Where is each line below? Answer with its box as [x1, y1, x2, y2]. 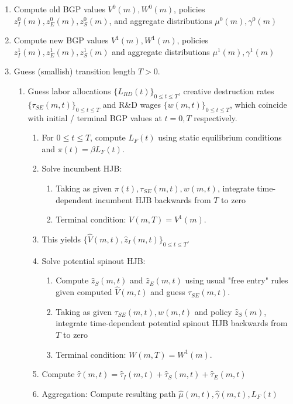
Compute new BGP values [13, 34, 109, 46]
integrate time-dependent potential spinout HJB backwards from [56, 317, 288, 329]
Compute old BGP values [13, 3, 105, 15]
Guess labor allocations [27, 84, 111, 97]
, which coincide [230, 98, 287, 110]
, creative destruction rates [178, 84, 274, 97]
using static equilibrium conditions [158, 131, 282, 143]
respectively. [194, 111, 237, 124]
